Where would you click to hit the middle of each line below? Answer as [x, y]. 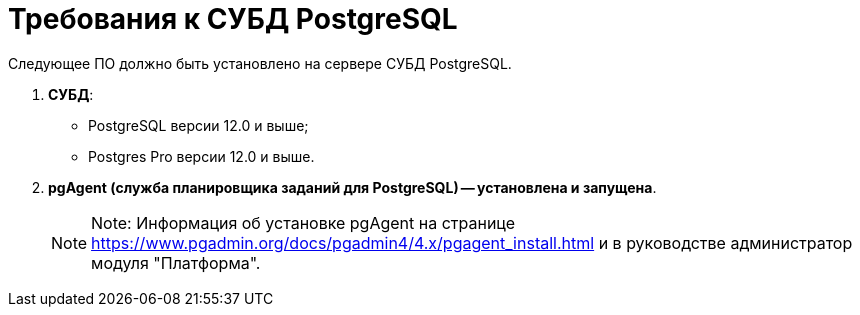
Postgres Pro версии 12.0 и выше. [201, 156]
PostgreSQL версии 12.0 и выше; [198, 125]
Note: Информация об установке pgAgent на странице [303, 222]
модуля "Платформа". [176, 262]
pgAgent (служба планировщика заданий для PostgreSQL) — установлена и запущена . [352, 187]
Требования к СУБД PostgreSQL [233, 19]
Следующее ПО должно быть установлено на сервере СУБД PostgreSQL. [260, 63]
